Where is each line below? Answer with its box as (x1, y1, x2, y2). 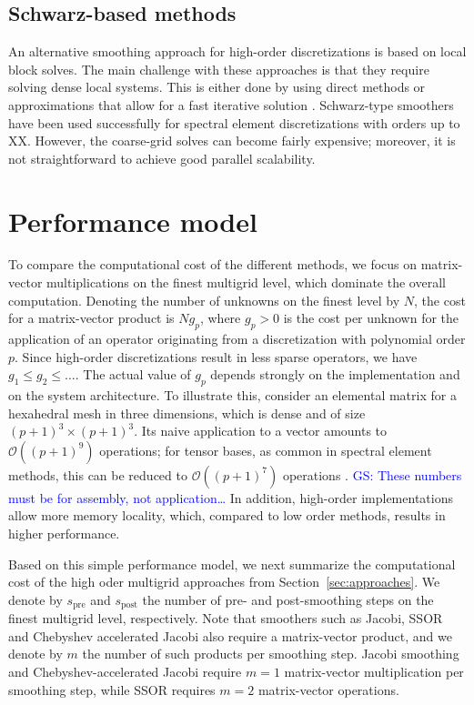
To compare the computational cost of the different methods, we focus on (8, 255, 418, 274)
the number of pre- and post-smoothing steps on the (142, 589, 434, 609)
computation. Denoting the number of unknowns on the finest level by (8, 290, 400, 309)
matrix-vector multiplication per (284, 662, 464, 681)
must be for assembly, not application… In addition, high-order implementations (8, 488, 453, 507)
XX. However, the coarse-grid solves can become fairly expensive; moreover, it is (8, 131, 456, 150)
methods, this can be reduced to (8, 465, 187, 484)
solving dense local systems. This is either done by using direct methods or (8, 77, 426, 96)
